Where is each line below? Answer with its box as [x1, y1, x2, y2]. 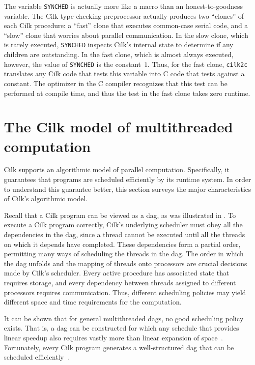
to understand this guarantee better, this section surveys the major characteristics [4, 183, 251, 194]
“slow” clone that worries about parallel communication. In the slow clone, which [4, 30, 248, 40]
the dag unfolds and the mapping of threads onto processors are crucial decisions [4, 258, 247, 268]
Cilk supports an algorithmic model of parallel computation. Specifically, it [4, 164, 229, 175]
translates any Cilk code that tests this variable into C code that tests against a [4, 68, 245, 79]
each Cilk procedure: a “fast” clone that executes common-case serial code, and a [4, 20, 248, 30]
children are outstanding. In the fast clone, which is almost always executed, [4, 49, 234, 60]
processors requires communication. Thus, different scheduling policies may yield [4, 287, 246, 297]
